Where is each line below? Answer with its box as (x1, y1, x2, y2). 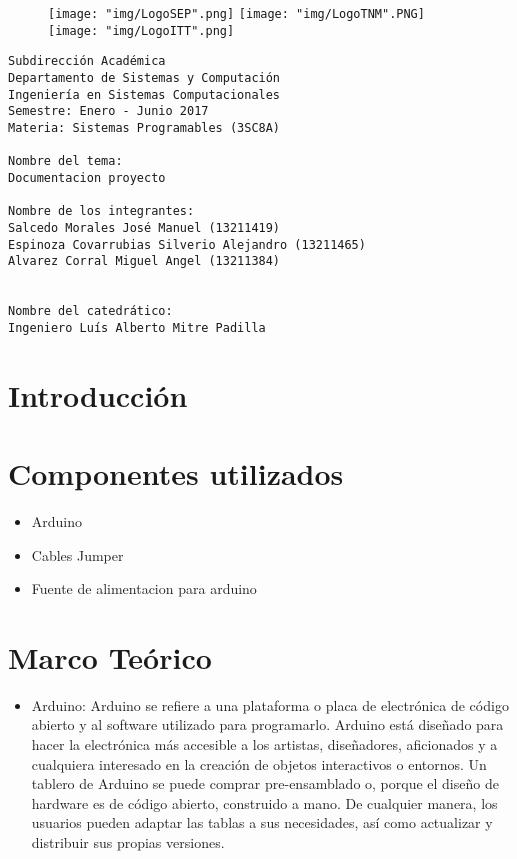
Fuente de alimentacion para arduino (31, 578, 257, 599)
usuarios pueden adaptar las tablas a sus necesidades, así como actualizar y (31, 812, 493, 833)
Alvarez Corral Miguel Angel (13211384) (8, 254, 281, 269)
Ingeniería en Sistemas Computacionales (8, 87, 281, 102)
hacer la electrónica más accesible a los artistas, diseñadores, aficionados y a (31, 734, 498, 755)
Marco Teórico (8, 636, 212, 677)
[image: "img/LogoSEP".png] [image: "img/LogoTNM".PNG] (48, 7, 425, 21)
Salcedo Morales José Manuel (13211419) (8, 220, 281, 235)
